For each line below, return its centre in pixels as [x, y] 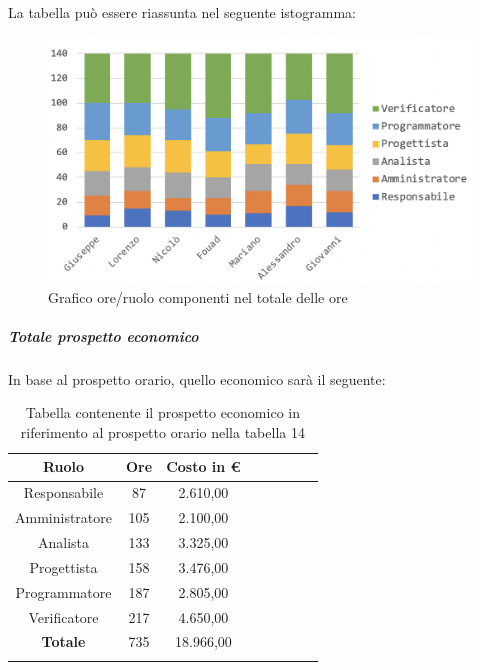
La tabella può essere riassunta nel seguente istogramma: [182, 12]
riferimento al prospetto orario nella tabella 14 [162, 431]
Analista [63, 542]
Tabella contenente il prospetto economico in [162, 412]
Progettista [63, 566]
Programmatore [63, 591]
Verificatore [63, 616]
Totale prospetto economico [103, 335]
